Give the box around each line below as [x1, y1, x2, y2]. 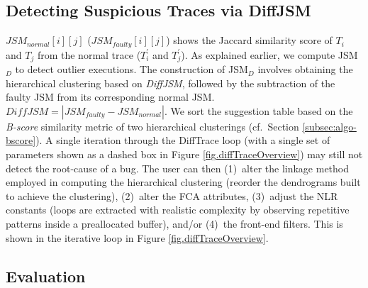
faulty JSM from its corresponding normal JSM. [6, 89, 215, 104]
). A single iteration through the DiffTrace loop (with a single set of [35, 133, 330, 148]
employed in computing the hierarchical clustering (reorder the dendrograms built [6, 175, 361, 189]
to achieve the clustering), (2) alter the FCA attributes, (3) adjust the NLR [6, 188, 338, 203]
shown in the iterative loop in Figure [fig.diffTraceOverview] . [6, 230, 269, 245]
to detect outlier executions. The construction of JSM [15, 62, 248, 77]
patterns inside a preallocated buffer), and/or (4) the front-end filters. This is [6, 216, 343, 231]
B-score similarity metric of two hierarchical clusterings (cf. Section [6, 118, 299, 133]
